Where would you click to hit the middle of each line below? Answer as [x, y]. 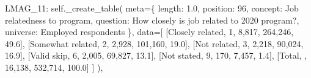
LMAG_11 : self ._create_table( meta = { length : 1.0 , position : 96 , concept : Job [152, 8]
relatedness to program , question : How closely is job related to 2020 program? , [152, 20]
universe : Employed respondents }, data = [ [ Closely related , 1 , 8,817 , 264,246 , [149, 32]
